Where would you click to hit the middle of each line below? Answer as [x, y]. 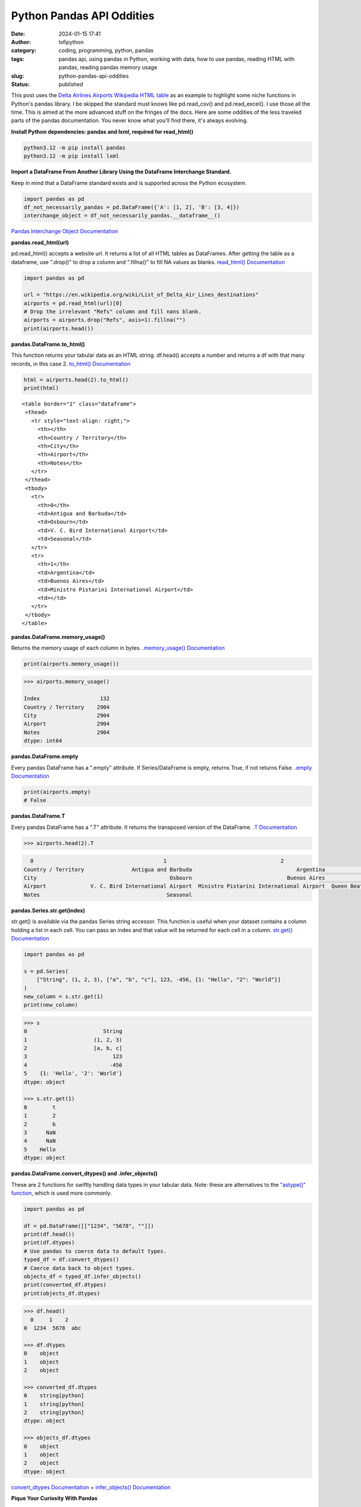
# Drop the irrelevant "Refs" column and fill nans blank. [113, 312]
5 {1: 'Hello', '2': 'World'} [73, 1074]
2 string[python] [54, 1413]
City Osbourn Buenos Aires [174, 878]
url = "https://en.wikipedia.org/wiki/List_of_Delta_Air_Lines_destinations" [141, 295]
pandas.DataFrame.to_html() [48, 344]
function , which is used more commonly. [61, 1193]
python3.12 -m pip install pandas [75, 147]
